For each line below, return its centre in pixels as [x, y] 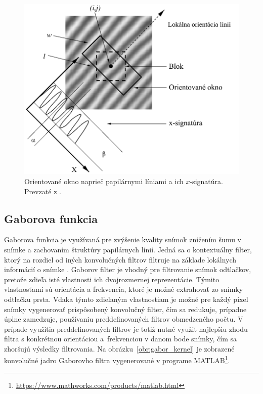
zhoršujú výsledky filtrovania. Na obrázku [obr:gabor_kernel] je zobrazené [119, 348]
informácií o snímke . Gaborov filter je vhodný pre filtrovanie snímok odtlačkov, [128, 269]
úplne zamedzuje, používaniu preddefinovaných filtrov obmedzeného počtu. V [124, 319]
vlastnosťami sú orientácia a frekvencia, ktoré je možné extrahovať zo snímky [124, 289]
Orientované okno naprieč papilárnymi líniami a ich [104, 181]
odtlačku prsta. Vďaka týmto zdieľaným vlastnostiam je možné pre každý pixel [126, 299]
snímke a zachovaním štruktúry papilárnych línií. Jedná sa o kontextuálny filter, [128, 249]
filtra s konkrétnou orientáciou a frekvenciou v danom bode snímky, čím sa [121, 339]
